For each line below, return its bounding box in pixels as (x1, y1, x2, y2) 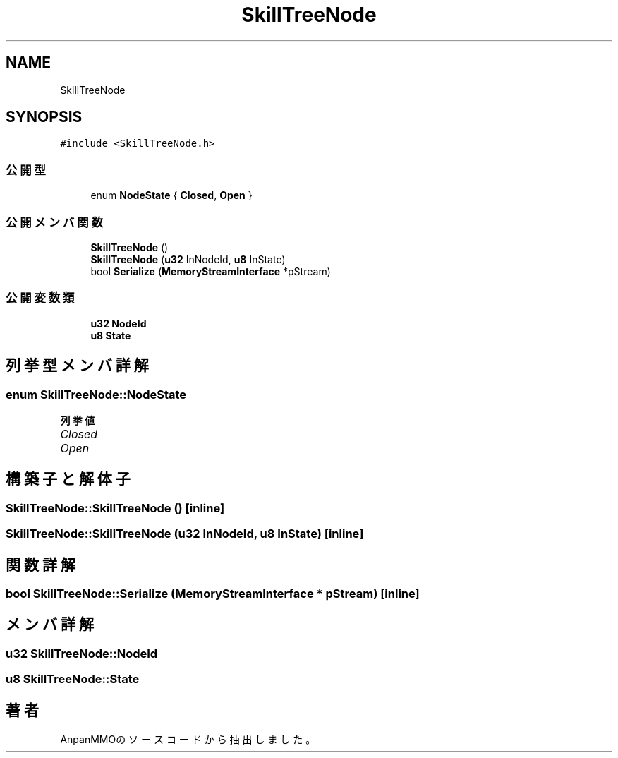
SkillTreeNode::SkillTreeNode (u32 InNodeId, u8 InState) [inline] (6, 527, 364, 541)
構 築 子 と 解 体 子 (6, 470, 131, 488)
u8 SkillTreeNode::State (6, 672, 140, 687)
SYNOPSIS (6, 108, 83, 126)
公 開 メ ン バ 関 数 (6, 215, 103, 229)
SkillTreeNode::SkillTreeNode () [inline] (6, 500, 225, 515)
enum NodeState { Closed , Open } (90, 189, 253, 202)
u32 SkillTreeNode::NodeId (6, 646, 158, 661)
